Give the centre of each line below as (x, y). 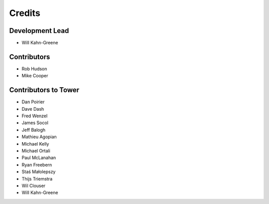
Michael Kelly (35, 144)
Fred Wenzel (35, 116)
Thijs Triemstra (37, 179)
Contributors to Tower (44, 90)
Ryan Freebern (37, 165)
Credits (25, 13)
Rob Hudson (34, 69)
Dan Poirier (33, 102)
